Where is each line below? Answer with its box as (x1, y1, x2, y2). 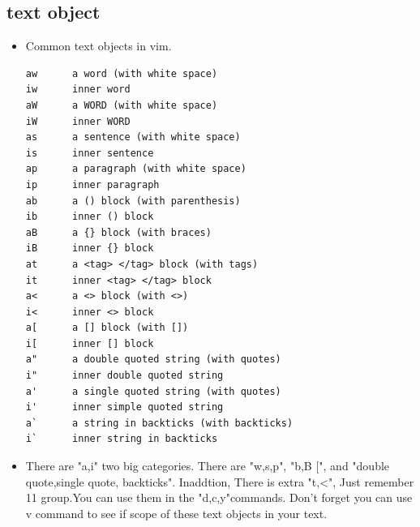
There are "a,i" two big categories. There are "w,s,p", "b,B (25, 457, 312, 474)
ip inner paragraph (25, 178, 160, 191)
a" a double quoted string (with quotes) (25, 353, 281, 366)
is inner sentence (25, 147, 154, 159)
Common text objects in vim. (25, 37, 172, 54)
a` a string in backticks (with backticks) (25, 417, 294, 429)
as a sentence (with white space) (25, 131, 241, 144)
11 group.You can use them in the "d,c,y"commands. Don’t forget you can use (25, 489, 413, 506)
